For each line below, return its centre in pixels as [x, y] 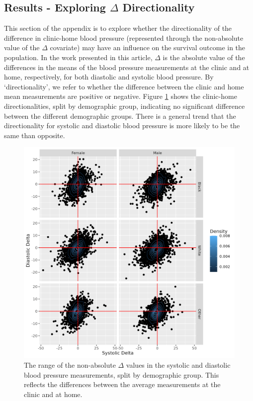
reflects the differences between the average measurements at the [122, 384]
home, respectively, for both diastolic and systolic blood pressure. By [109, 77]
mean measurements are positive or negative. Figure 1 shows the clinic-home [121, 96]
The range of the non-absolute [70, 364]
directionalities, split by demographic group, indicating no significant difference [125, 106]
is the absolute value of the [204, 57]
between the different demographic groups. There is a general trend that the [120, 116]
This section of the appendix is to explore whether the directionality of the [118, 28]
